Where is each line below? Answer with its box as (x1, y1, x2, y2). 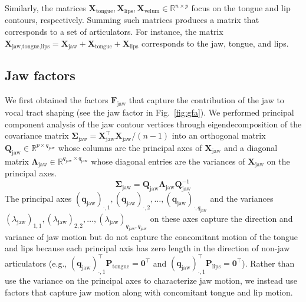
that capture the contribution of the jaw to (129, 94, 284, 106)
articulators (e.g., (5, 257, 67, 269)
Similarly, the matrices (5, 2, 86, 14)
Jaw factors (5, 66, 75, 84)
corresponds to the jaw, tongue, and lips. (142, 37, 289, 49)
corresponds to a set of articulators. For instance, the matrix (5, 25, 223, 38)
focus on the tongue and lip (191, 2, 291, 14)
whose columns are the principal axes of (58, 142, 202, 154)
